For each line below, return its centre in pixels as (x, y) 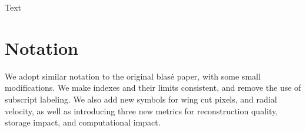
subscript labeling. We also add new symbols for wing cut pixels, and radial (141, 99)
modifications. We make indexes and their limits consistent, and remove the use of (153, 88)
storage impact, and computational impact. (83, 122)
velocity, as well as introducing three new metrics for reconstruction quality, (142, 110)
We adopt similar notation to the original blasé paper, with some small (133, 76)
